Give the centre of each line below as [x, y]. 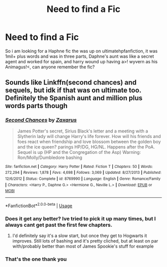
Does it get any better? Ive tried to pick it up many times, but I [81, 219]
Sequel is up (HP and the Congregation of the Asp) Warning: [79, 152]
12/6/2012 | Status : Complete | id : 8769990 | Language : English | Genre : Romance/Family [83, 179]
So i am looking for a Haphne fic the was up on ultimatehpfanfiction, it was [82, 51]
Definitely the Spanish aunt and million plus [74, 98]
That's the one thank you [36, 259]
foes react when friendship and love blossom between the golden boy [89, 141]
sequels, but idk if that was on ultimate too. [73, 90]
